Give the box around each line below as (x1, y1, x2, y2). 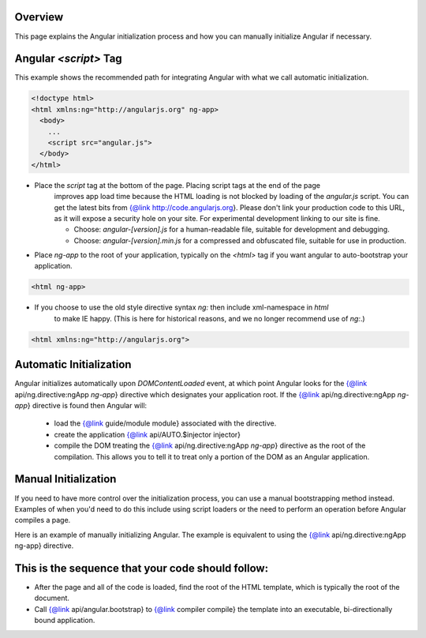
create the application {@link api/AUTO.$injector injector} (54, 430, 241, 439)
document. (34, 593, 70, 603)
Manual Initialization (14, 472, 117, 486)
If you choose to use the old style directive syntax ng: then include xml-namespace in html (34, 302, 329, 312)
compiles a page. (14, 516, 71, 525)
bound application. (34, 616, 95, 625)
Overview (14, 10, 64, 24)
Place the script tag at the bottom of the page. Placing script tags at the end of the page (34, 180, 321, 190)
